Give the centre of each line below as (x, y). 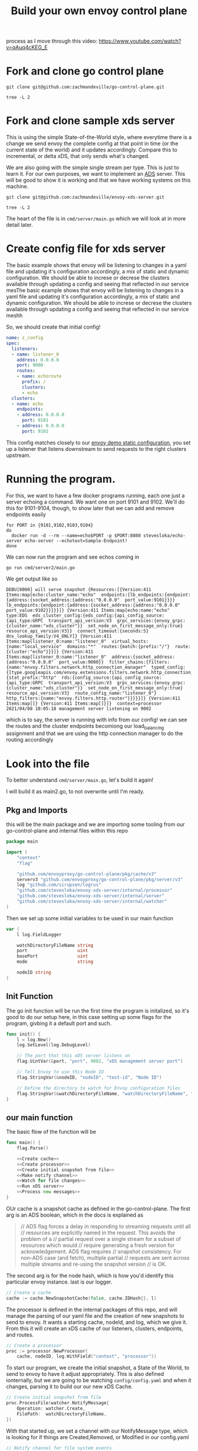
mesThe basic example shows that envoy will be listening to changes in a (95, 290)
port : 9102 (35, 431)
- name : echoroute (39, 376)
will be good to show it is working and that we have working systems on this (98, 180)
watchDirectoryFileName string (55, 945)
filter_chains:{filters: (139, 662)
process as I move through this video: (52, 41)
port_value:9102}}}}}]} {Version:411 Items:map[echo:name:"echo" (88, 610)
